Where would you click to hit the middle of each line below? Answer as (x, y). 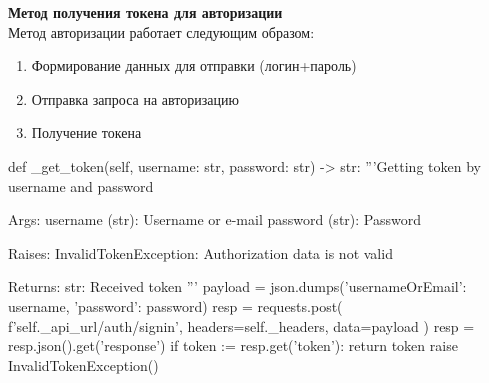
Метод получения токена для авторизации (145, 12)
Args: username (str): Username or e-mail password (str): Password (214, 219)
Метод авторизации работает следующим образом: (161, 31)
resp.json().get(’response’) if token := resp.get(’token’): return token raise (233, 345)
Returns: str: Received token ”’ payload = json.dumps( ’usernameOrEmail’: (237, 286)
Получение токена (86, 132)
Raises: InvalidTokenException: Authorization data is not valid (200, 252)
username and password (81, 185)
